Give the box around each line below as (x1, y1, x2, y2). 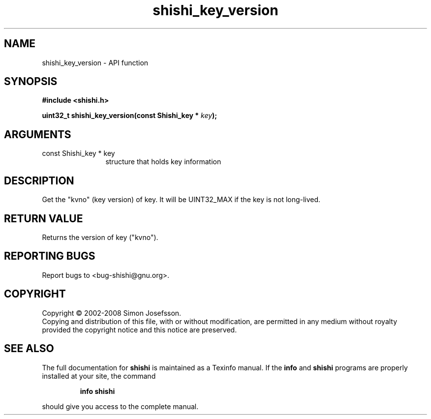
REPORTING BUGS (4, 250, 95, 263)
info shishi (80, 387, 115, 395)
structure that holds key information (105, 157, 221, 166)
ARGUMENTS (4, 128, 71, 141)
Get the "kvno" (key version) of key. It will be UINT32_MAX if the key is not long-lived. (42, 195, 321, 204)
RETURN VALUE (4, 212, 83, 225)
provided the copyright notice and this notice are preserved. (42, 325, 237, 334)
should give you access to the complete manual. (42, 402, 199, 411)
